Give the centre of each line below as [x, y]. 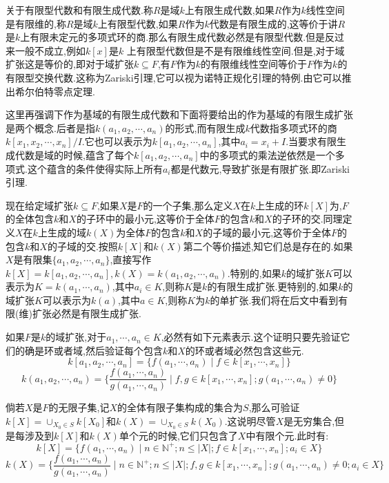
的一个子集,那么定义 [188, 205]
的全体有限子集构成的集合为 [180, 407]
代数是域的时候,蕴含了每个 [74, 154]
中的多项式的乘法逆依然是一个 [267, 154]
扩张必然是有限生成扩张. [87, 313]
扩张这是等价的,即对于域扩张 [70, 64]
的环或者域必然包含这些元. [245, 350]
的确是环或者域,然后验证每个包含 [89, 350]
